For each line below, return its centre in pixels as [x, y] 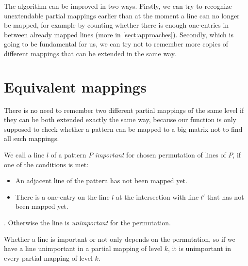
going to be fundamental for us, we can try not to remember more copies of [116, 44]
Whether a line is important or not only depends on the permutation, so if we [120, 239]
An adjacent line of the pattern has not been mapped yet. [101, 180]
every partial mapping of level [48, 258]
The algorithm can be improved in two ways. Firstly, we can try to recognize [118, 6]
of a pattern [68, 155]
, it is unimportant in [199, 248]
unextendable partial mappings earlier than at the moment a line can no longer [122, 15]
